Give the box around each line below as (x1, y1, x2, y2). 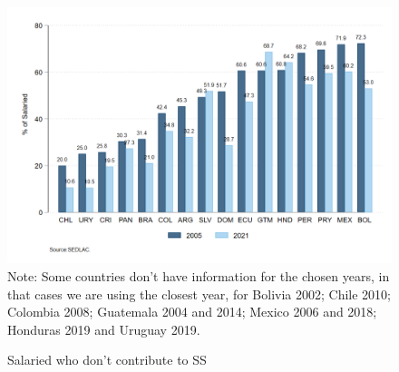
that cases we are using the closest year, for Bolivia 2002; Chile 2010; (7, 284, 391, 303)
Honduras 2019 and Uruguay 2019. (7, 319, 200, 338)
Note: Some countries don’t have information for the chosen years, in (7, 266, 390, 285)
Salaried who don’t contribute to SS (7, 350, 207, 369)
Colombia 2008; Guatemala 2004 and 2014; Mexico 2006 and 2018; (7, 302, 377, 321)
